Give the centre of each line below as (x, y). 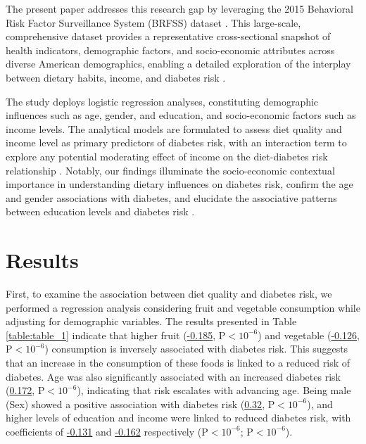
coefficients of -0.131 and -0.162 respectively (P (107, 431)
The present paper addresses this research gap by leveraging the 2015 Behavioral (180, 8)
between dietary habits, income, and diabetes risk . (116, 77)
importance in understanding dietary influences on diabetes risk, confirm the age (179, 184)
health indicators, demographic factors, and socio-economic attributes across (170, 50)
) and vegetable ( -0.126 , (309, 335)
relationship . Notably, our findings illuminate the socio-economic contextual (170, 170)
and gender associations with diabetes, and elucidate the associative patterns (171, 197)
